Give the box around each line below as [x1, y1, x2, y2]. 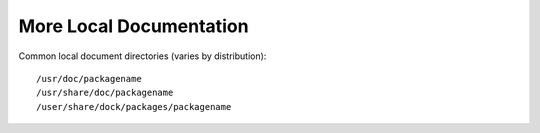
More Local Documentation [18, 15, 249, 37]
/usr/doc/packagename [36, 73, 142, 84]
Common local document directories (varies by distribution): [18, 50, 267, 62]
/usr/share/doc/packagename [36, 87, 174, 99]
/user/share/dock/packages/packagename [36, 101, 232, 112]
